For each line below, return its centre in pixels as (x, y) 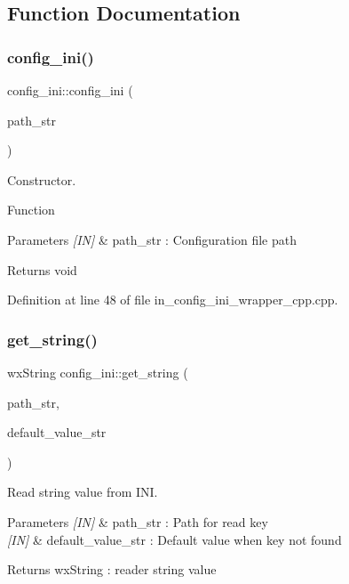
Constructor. (42, 179)
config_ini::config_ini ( (70, 90)
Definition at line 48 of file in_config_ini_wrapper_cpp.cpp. (173, 300)
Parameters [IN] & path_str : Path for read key (138, 521)
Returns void (42, 269)
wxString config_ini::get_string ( (98, 372)
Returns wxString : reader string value (112, 569)
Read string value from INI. (83, 492)
